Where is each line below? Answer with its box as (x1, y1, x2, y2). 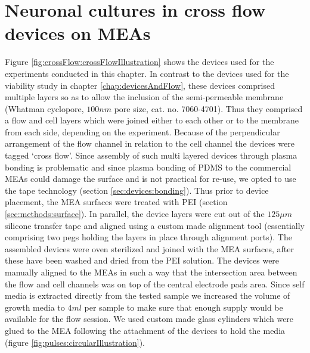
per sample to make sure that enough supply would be (84, 301, 283, 313)
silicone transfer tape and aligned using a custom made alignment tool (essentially (5, 219, 305, 231)
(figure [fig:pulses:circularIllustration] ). (5, 336, 145, 348)
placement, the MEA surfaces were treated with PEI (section (5, 196, 228, 208)
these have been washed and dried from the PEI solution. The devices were (5, 254, 280, 267)
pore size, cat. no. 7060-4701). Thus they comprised (114, 102, 303, 114)
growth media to (5, 301, 65, 313)
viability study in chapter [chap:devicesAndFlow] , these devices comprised (5, 79, 275, 91)
